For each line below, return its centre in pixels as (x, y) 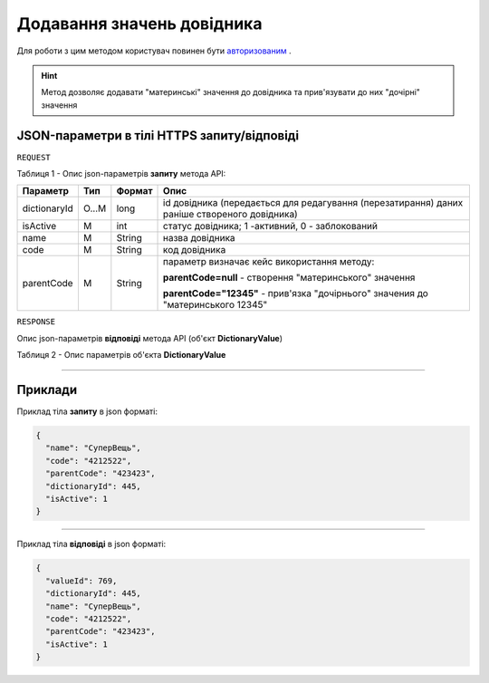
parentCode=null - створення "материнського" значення (289, 278)
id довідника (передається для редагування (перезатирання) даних (313, 203)
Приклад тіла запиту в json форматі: (87, 411)
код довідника (195, 250)
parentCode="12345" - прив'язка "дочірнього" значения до (296, 293)
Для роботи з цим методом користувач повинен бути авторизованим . (154, 51)
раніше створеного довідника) (230, 215)
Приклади (47, 390)
